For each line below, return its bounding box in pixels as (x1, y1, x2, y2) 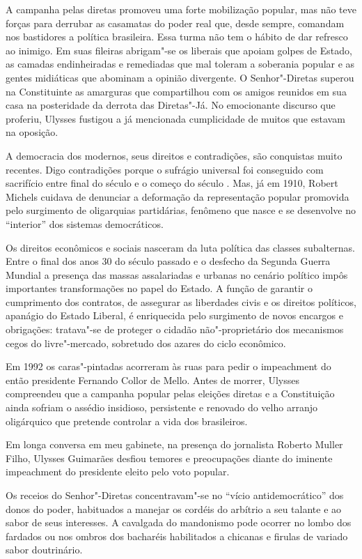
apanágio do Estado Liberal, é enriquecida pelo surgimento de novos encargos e (6, 308, 344, 323)
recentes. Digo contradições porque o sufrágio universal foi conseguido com (6, 162, 324, 176)
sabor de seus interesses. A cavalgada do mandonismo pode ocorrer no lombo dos (6, 515, 352, 530)
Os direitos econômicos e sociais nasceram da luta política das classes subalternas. (6, 240, 355, 254)
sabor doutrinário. (6, 542, 83, 557)
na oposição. (6, 125, 58, 139)
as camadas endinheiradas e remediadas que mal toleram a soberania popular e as (6, 56, 355, 71)
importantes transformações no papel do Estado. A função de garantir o (6, 281, 313, 296)
